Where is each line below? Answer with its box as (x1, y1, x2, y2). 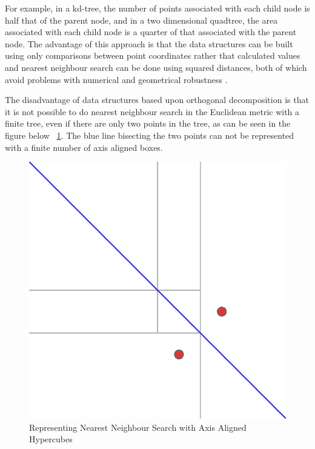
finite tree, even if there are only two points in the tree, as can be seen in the (5, 117, 291, 130)
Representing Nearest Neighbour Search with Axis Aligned (29, 421, 247, 433)
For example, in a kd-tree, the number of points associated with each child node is (5, 2, 310, 14)
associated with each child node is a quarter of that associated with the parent (5, 25, 297, 38)
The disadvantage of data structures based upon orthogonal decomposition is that (5, 93, 309, 106)
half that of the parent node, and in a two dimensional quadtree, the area (5, 13, 278, 26)
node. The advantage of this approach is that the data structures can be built (5, 37, 293, 50)
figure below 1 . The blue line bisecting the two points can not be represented (5, 128, 294, 141)
